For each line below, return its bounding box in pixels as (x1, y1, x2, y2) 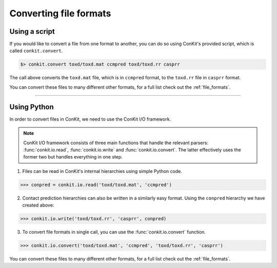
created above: (22, 202, 54, 208)
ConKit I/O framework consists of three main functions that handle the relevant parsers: (23, 140, 209, 146)
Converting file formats (9, 8, 111, 19)
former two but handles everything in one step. (23, 154, 123, 160)
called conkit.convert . (9, 48, 63, 54)
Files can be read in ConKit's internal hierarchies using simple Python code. (22, 168, 182, 174)
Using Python (9, 102, 54, 111)
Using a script (9, 27, 55, 36)
